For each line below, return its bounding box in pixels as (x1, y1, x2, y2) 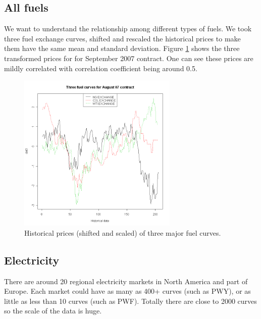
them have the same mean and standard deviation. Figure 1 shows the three (4, 43, 240, 54)
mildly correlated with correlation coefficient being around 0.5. (4, 63, 197, 73)
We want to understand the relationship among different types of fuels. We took (4, 23, 252, 34)
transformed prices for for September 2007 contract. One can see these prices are (4, 52, 253, 63)
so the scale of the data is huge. (4, 305, 102, 316)
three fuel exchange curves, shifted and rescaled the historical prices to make (4, 33, 241, 43)
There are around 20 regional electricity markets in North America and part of (4, 276, 248, 286)
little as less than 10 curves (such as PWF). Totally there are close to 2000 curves (4, 295, 257, 306)
